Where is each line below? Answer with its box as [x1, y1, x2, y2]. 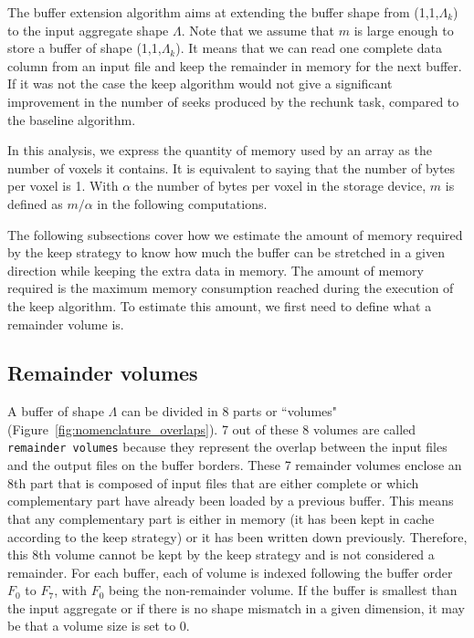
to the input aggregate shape [7, 20, 169, 39]
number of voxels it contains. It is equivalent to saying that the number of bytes [7, 158, 456, 177]
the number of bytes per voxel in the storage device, [134, 176, 427, 195]
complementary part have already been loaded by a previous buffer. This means [7, 491, 454, 510]
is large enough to [353, 20, 454, 39]
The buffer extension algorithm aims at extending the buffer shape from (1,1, [7, 3, 439, 21]
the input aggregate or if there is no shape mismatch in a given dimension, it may [7, 598, 465, 617]
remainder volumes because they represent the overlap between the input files [7, 437, 448, 456]
